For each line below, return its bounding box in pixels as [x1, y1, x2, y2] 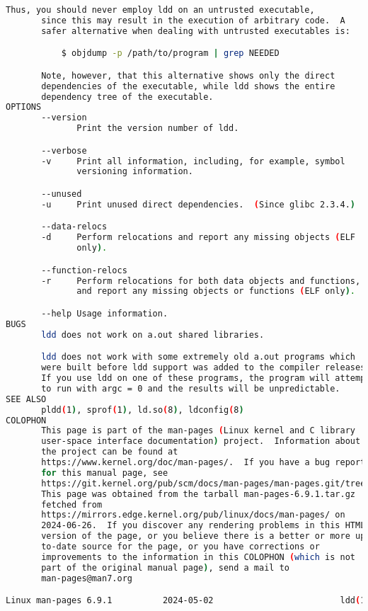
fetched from [41, 499, 103, 510]
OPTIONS [6, 102, 42, 113]
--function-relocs [41, 265, 127, 275]
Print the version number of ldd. [76, 123, 239, 134]
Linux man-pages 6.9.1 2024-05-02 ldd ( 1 [6, 595, 366, 606]
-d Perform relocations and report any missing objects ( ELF [41, 232, 356, 243]
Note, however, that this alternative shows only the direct [41, 70, 335, 81]
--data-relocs [41, 222, 108, 232]
